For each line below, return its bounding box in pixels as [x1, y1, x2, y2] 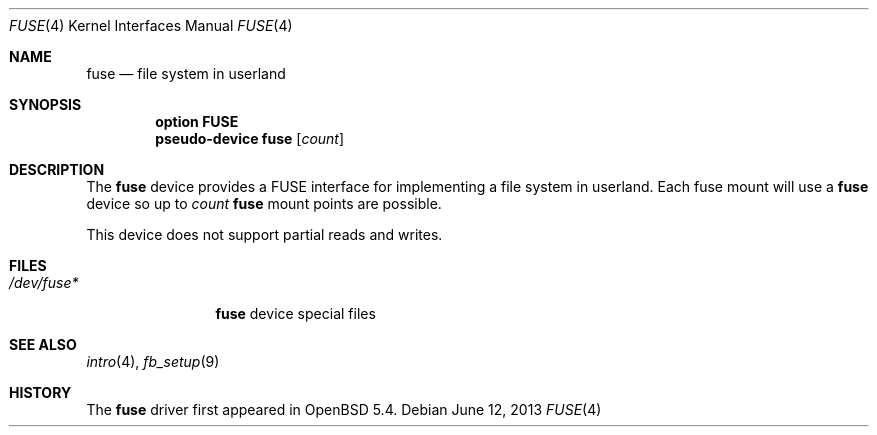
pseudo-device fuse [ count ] [155, 130, 345, 147]
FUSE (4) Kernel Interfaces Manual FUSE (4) [9, 17, 293, 34]
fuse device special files [215, 305, 376, 322]
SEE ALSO [9, 336, 77, 353]
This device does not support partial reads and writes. [86, 226, 443, 243]
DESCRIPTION [9, 161, 105, 178]
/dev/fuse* [9, 274, 79, 291]
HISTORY [9, 384, 72, 401]
